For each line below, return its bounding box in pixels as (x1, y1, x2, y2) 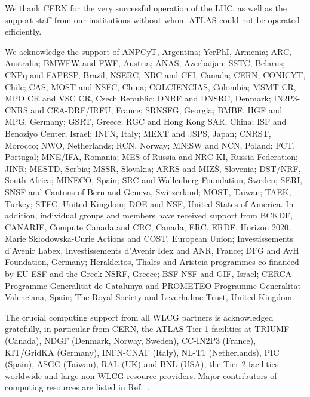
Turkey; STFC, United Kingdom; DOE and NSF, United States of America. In (5, 197, 294, 210)
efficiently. (5, 25, 42, 38)
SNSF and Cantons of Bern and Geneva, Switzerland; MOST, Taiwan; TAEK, (5, 185, 291, 198)
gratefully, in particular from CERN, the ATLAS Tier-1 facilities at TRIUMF (5, 322, 290, 335)
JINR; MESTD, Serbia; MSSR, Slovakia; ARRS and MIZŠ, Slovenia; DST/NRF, (5, 162, 301, 174)
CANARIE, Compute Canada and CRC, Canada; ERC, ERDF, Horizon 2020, (5, 220, 291, 233)
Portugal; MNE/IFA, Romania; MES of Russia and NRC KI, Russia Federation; (5, 150, 299, 163)
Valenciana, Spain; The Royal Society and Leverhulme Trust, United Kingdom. (5, 291, 294, 303)
